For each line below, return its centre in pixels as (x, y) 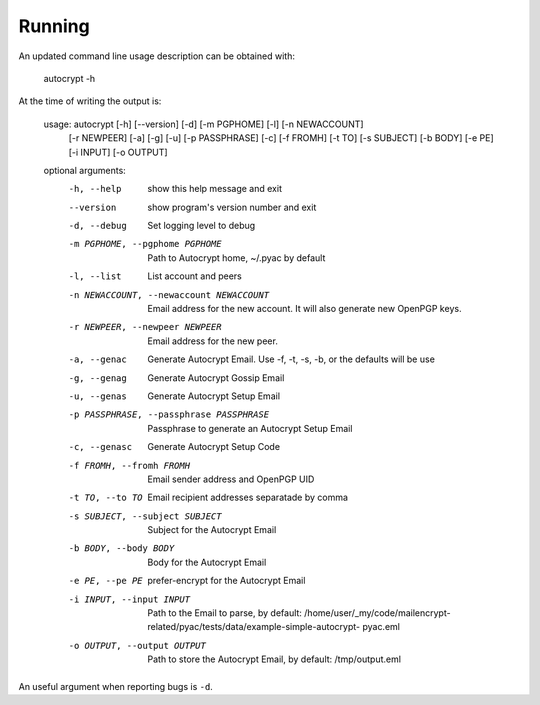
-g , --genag (97, 378)
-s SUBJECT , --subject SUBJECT (145, 516)
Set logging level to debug (201, 226)
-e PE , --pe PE (106, 581)
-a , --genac (97, 359)
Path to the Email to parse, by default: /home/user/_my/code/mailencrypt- (299, 613)
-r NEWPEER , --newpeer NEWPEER (145, 327)
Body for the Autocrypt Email (207, 562)
